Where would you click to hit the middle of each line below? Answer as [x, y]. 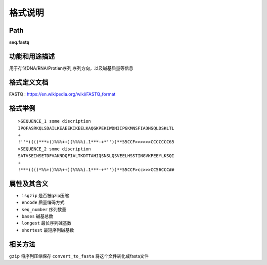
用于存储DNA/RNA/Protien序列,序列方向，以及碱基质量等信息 [71, 68]
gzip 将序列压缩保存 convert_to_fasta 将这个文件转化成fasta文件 [79, 256]
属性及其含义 [29, 184]
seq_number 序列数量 [44, 209]
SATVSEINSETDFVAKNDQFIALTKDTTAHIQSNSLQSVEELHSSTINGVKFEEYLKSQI [96, 156]
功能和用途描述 [32, 56]
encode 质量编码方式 [43, 202]
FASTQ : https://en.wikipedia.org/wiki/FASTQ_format [62, 94]
